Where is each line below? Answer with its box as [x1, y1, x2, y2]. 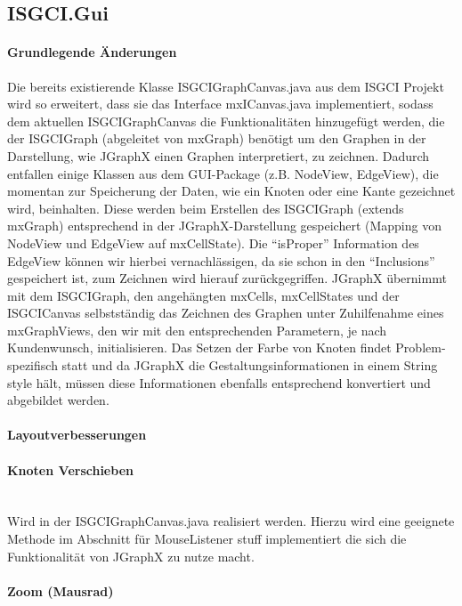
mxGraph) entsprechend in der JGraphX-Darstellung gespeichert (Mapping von [7, 216, 442, 235]
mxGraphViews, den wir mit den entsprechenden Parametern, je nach [7, 320, 387, 339]
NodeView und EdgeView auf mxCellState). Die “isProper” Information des [7, 233, 419, 252]
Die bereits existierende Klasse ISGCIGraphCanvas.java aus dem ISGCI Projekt [7, 77, 444, 95]
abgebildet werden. [7, 391, 109, 409]
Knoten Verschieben [7, 460, 134, 479]
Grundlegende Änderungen [7, 43, 177, 61]
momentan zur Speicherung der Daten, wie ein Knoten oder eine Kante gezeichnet [7, 182, 456, 200]
